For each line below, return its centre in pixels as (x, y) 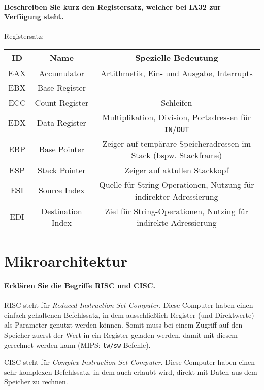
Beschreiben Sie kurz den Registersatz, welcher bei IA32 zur (112, 6)
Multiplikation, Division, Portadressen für (177, 117)
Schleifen (177, 102)
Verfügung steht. (34, 17)
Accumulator (61, 73)
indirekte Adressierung (177, 222)
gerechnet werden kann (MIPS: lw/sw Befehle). (77, 345)
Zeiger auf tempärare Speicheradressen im (177, 143)
